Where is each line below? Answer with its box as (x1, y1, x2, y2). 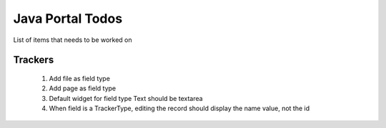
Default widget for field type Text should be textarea (49, 94, 203, 102)
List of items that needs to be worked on (13, 36, 132, 44)
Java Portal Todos (13, 11, 123, 26)
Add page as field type (49, 84, 117, 92)
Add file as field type (49, 74, 111, 82)
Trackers (13, 54, 54, 66)
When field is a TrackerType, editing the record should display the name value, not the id (49, 104, 310, 113)
